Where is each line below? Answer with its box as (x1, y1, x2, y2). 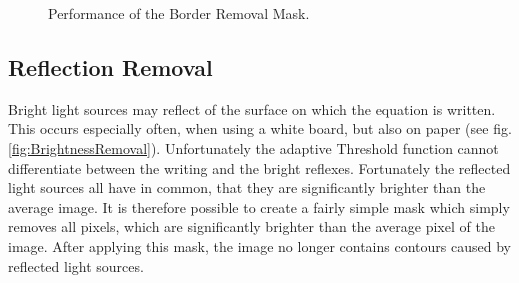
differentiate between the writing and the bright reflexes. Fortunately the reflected (8, 157, 511, 178)
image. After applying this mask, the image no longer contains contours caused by (8, 235, 511, 256)
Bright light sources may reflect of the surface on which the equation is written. (8, 98, 496, 119)
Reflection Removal (8, 51, 213, 82)
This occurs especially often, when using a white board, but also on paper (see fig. (8, 118, 512, 139)
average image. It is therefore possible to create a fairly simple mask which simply (8, 196, 510, 217)
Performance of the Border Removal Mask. (48, 3, 310, 23)
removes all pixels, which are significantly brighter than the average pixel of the (8, 216, 495, 237)
